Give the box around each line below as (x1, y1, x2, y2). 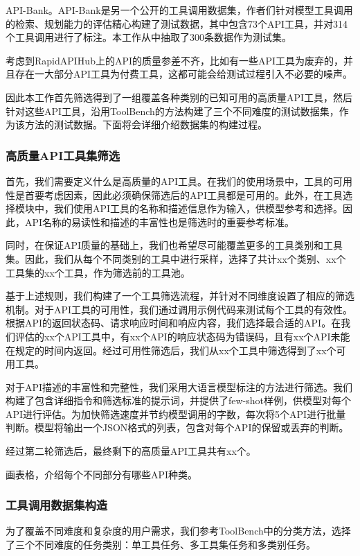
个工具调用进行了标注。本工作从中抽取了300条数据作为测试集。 (6, 30, 291, 44)
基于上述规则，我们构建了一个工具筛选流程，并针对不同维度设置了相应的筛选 (6, 288, 354, 303)
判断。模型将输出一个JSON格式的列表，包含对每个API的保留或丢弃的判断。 (6, 420, 349, 435)
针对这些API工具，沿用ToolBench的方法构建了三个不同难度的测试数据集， (6, 103, 339, 118)
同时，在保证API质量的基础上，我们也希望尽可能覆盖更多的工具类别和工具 (6, 238, 343, 252)
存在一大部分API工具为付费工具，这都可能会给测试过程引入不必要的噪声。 (15, 67, 353, 81)
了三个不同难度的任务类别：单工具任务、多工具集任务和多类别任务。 (6, 537, 316, 552)
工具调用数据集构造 (6, 496, 108, 514)
